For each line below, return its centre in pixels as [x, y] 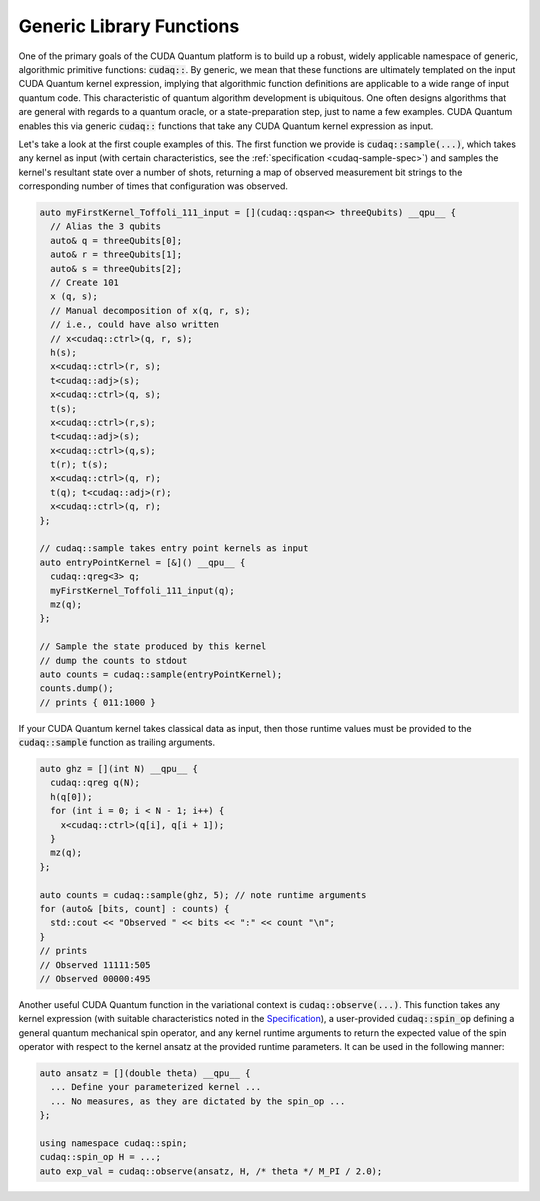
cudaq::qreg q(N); [95, 783]
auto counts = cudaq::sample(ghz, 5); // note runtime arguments [203, 894]
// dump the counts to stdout [113, 660]
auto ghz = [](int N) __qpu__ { [119, 769]
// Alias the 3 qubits [106, 226]
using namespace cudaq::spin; [113, 1143]
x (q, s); [74, 296]
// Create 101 [85, 282]
